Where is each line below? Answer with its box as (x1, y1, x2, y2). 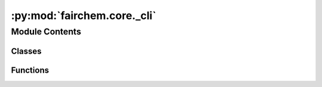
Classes (11, 46, 42, 56)
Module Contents (11, 26, 82, 37)
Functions (11, 65, 49, 75)
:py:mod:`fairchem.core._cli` (11, 9, 156, 22)
